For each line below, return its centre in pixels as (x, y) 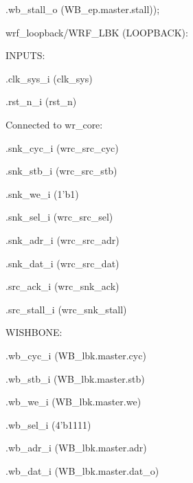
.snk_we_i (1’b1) (42, 193)
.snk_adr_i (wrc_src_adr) (63, 239)
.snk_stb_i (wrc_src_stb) (61, 171)
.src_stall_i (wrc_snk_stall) (66, 309)
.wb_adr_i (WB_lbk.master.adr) (76, 448)
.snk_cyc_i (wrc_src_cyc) (62, 147)
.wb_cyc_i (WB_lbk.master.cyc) (76, 355)
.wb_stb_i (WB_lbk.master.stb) (75, 378)
